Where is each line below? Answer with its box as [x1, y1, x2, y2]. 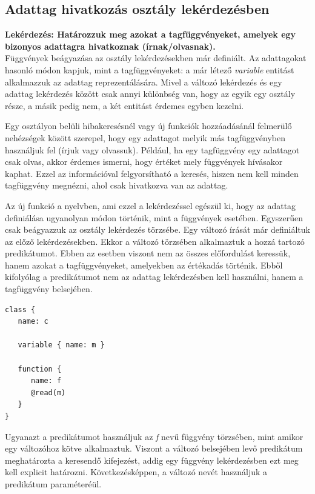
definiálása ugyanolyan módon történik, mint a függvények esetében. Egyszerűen [5, 211, 303, 224]
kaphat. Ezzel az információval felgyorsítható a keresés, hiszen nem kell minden [5, 167, 299, 179]
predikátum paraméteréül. [5, 477, 102, 490]
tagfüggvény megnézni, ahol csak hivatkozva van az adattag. [5, 179, 228, 192]
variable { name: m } [18, 341, 105, 350]
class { [5, 305, 36, 314]
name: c [18, 317, 48, 326]
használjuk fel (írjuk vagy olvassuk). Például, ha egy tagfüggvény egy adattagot [5, 143, 300, 156]
